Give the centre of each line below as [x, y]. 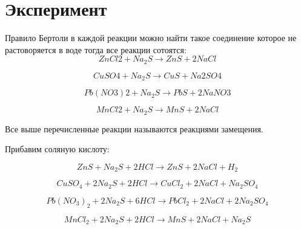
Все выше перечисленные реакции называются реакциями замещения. [134, 128]
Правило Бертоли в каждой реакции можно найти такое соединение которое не [151, 38]
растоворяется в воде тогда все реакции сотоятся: [96, 49]
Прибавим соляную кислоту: [57, 149]
